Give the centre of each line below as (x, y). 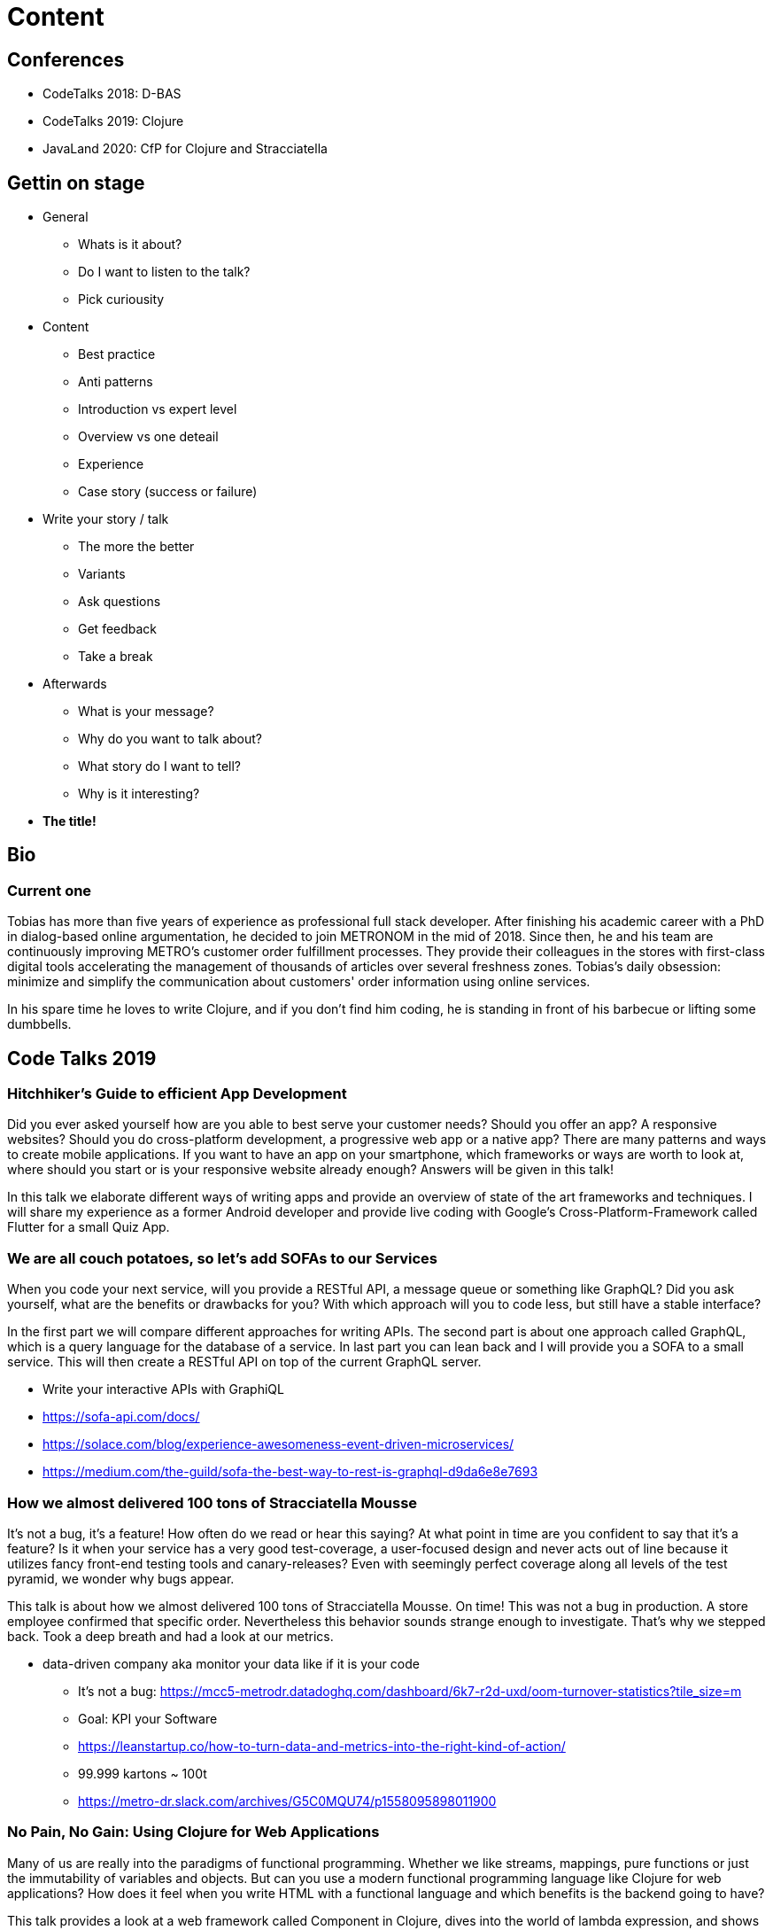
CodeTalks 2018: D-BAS (112, 94)
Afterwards (75, 684)
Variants (102, 574)
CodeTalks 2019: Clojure (113, 121)
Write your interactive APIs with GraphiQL (163, 1389)
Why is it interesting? (139, 794)
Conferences (66, 59)
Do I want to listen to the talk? (164, 272)
